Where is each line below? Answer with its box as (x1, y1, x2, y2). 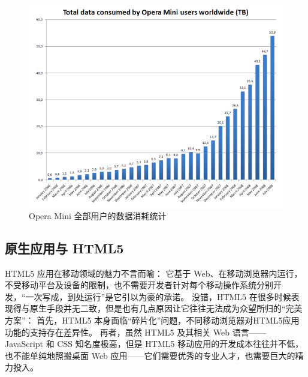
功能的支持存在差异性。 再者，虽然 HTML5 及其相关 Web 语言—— (5, 325, 266, 338)
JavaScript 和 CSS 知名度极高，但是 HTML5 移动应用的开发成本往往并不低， (5, 337, 304, 350)
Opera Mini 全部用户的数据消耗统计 (29, 209, 167, 222)
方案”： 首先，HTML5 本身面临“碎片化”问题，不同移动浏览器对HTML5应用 (5, 314, 300, 327)
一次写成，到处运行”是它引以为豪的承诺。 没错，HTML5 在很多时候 (25, 290, 291, 303)
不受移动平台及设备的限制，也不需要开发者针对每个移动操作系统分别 (5, 279, 273, 291)
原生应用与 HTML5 (5, 238, 124, 257)
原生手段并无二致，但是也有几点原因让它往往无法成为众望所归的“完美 (29, 302, 303, 315)
